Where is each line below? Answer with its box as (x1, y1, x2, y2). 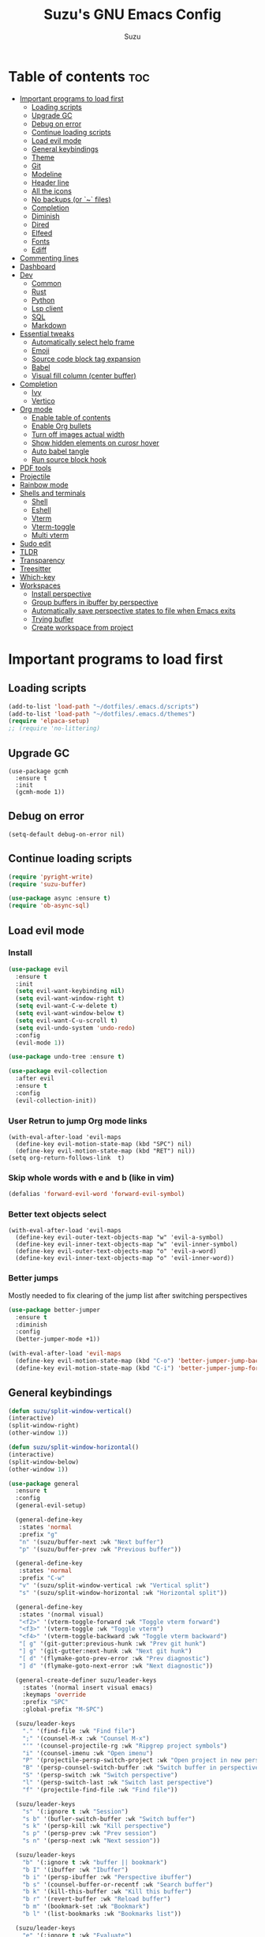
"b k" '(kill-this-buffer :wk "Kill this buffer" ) (22, 1888, 192, 1896)
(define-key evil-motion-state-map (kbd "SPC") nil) (15, 1140, 192, 1148)
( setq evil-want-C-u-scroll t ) (15, 1017, 118, 1025)
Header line (31, 178, 69, 187)
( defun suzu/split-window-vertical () (8, 1407, 132, 1415)
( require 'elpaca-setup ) (8, 717, 90, 725)
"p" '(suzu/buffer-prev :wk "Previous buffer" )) (18, 1545, 181, 1553)
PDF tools (19, 463, 52, 472)
